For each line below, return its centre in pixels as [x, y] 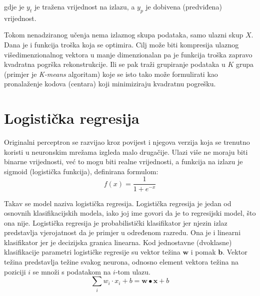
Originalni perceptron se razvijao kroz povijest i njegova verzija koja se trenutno [127, 142]
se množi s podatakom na [72, 271]
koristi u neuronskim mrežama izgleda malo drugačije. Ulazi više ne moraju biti [126, 151]
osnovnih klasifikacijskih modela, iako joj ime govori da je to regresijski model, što [130, 213]
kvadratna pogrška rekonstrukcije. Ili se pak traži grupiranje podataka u [115, 64]
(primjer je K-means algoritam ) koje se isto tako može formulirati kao [111, 74]
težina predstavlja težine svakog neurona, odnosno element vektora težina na [121, 262]
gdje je [14, 6]
